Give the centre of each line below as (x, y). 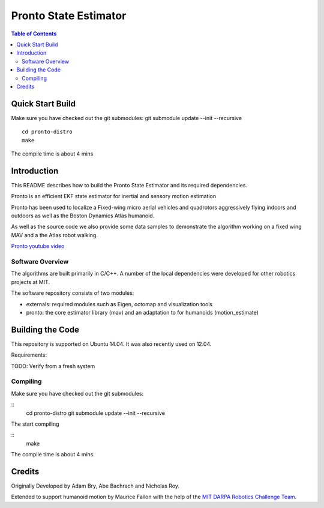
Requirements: (29, 355)
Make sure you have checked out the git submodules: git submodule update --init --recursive (127, 118)
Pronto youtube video (38, 246)
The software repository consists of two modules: (73, 293)
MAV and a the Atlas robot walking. (55, 235)
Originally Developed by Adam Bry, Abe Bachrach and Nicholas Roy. (95, 486)
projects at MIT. (31, 282)
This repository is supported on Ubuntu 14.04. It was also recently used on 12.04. (111, 344)
